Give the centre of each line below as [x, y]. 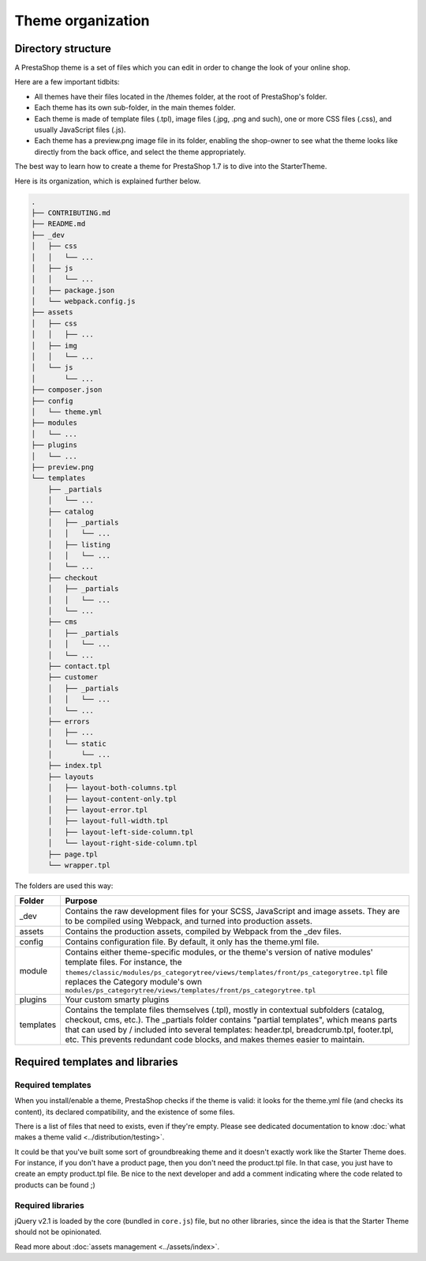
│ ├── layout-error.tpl [98, 810]
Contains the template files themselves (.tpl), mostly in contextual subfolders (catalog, [225, 1010]
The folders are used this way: [64, 886]
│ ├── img [54, 345]
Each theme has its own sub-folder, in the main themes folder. [135, 107]
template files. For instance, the [123, 962]
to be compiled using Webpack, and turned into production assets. [189, 921]
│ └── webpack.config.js [83, 301]
